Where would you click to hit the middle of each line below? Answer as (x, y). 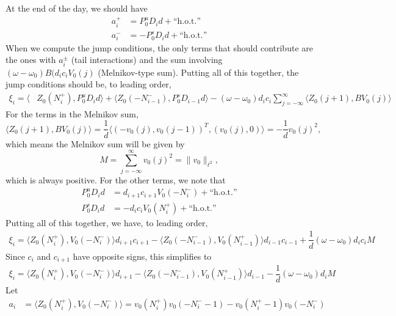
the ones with (31, 60)
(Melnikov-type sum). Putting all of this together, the (198, 72)
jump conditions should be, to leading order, (88, 84)
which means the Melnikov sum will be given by (95, 143)
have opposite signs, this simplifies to (142, 256)
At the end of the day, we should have (77, 8)
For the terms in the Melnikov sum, (72, 113)
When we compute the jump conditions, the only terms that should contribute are (159, 47)
